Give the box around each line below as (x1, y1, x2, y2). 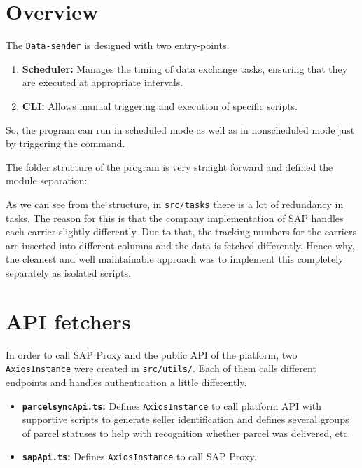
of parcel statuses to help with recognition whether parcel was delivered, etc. (22, 425, 351, 440)
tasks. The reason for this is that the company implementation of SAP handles (6, 210, 344, 225)
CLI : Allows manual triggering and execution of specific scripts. (22, 98, 298, 113)
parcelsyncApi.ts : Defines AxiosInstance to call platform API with (22, 398, 322, 413)
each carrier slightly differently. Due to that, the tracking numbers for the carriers (6, 224, 356, 239)
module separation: (6, 173, 88, 188)
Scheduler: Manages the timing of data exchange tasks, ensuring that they (22, 61, 348, 76)
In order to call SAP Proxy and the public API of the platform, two (6, 347, 298, 362)
